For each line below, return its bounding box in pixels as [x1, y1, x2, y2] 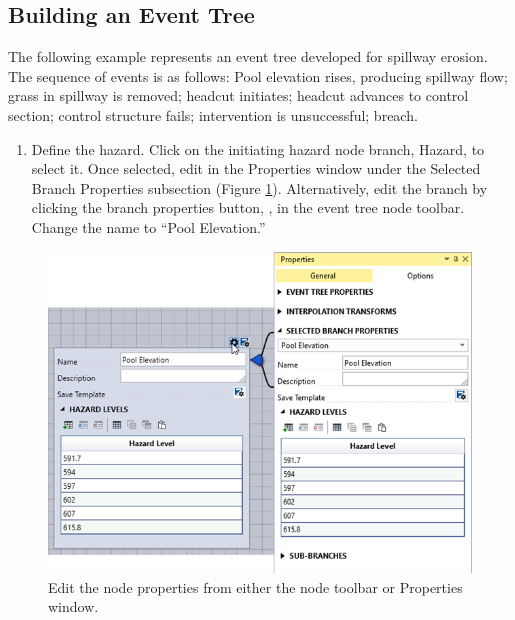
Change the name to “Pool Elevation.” [31, 216, 266, 237]
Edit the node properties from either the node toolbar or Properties [48, 576, 463, 597]
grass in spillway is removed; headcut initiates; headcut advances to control [8, 85, 469, 106]
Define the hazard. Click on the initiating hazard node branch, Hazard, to [31, 138, 485, 159]
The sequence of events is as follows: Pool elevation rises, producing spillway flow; [8, 65, 508, 86]
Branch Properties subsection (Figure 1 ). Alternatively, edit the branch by [31, 177, 488, 198]
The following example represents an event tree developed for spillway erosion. [8, 46, 488, 67]
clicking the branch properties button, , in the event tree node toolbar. [31, 197, 465, 218]
